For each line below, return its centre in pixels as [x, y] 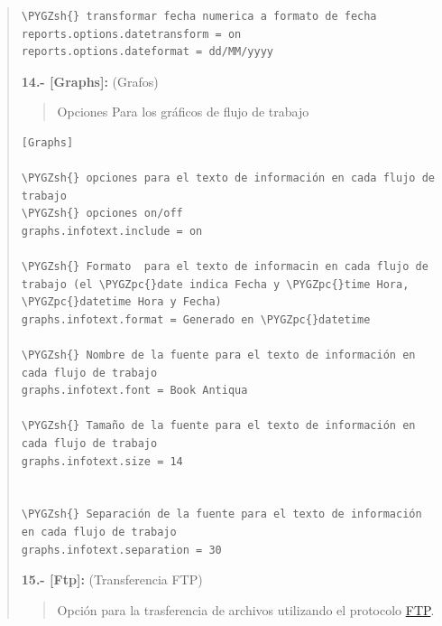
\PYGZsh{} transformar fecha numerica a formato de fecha [199, 16]
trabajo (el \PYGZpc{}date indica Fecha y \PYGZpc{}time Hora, [215, 284]
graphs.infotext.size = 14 [102, 461]
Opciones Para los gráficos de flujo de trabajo [183, 112]
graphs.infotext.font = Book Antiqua [134, 391]
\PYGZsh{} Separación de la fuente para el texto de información [221, 514]
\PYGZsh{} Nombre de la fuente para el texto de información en [218, 355]
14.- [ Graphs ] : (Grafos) [90, 81]
